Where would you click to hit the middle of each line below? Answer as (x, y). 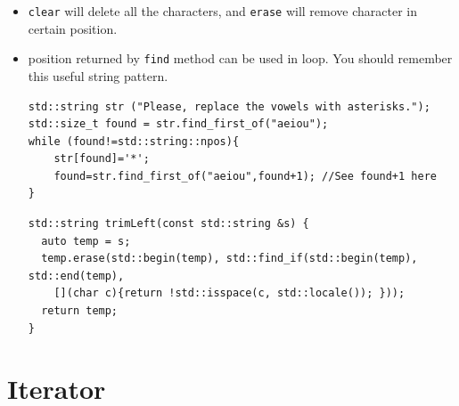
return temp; (80, 311)
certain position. (73, 28)
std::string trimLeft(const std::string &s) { (168, 224)
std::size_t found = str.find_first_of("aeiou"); (178, 124)
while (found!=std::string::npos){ (134, 141)
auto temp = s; (86, 241)
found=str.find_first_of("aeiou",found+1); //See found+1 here (245, 176)
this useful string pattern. (98, 75)
